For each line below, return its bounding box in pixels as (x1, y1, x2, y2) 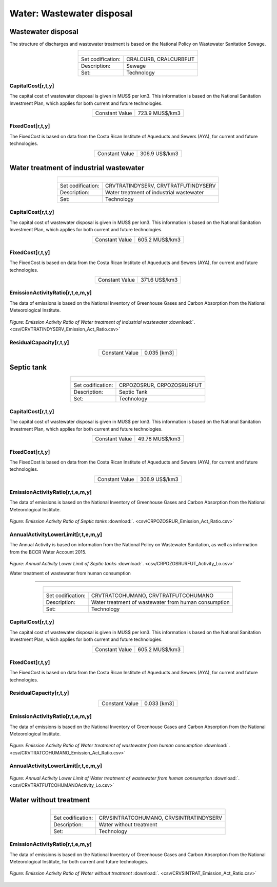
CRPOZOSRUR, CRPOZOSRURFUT (118, 381, 202, 389)
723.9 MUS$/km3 (137, 109, 181, 117)
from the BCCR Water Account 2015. (9, 549, 87, 555)
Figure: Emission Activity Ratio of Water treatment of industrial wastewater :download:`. (9, 319, 195, 325)
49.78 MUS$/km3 (137, 435, 181, 442)
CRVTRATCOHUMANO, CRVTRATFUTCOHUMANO (91, 592, 214, 599)
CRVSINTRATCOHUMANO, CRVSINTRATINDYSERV (98, 814, 223, 821)
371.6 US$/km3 (141, 276, 178, 284)
